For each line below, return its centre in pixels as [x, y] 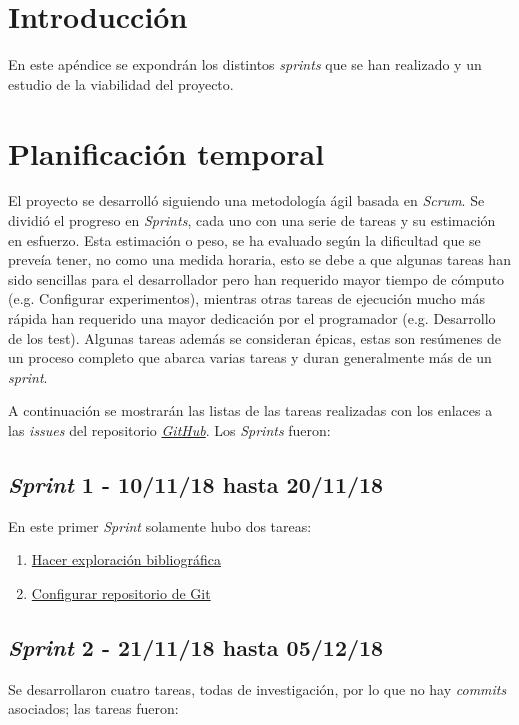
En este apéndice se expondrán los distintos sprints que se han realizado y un [245, 64]
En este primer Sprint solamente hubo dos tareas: [160, 525]
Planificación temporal [166, 152]
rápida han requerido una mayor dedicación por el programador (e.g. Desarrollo [252, 318]
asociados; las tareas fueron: [93, 708]
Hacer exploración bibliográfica [126, 559]
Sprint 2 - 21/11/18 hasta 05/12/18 [196, 646]
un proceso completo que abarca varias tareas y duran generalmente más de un [250, 357]
